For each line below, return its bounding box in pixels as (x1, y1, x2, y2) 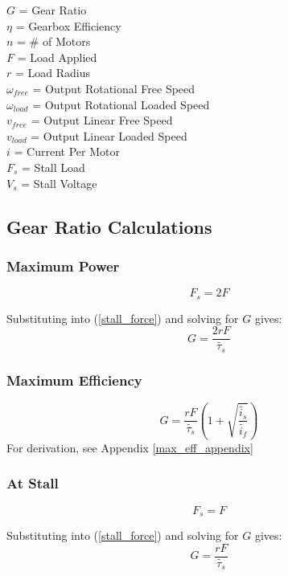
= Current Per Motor (14, 143, 120, 160)
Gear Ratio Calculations (6, 214, 212, 239)
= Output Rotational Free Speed (32, 80, 195, 96)
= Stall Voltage (21, 174, 97, 191)
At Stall (6, 473, 59, 493)
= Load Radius (14, 64, 91, 81)
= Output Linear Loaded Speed (31, 127, 187, 144)
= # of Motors (17, 33, 91, 50)
